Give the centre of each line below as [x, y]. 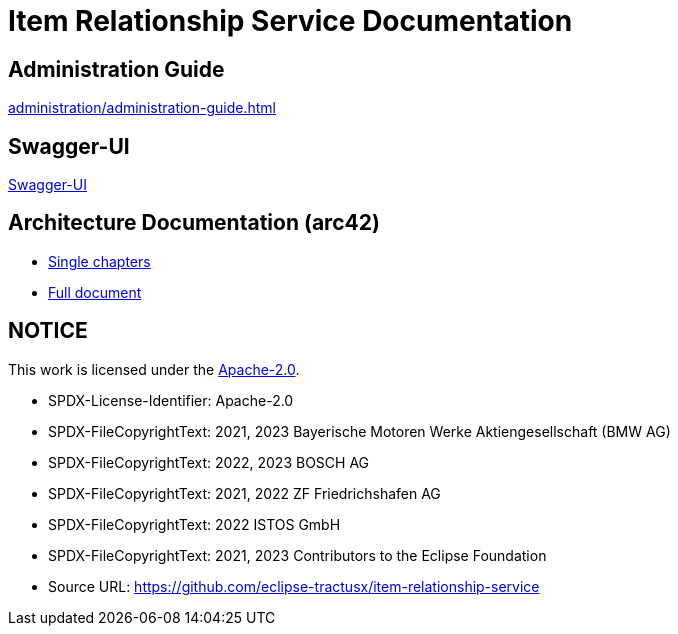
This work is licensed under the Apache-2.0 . [154, 369]
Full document [95, 292]
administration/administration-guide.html [142, 108]
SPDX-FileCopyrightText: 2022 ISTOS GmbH [194, 524]
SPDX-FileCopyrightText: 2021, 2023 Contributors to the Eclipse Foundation [297, 555]
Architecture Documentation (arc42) [194, 223]
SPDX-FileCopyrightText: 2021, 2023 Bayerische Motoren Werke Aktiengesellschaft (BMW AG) [359, 431]
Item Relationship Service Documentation [290, 21]
